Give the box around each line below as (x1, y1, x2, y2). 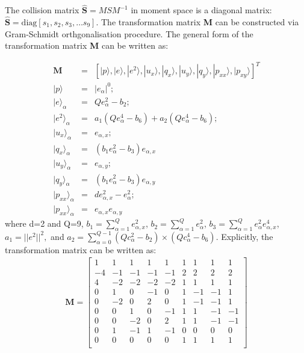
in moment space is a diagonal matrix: (131, 4, 272, 16)
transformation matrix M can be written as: (5, 39, 169, 52)
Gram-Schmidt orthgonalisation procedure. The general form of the (5, 27, 253, 40)
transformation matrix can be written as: (5, 243, 157, 256)
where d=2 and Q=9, (5, 217, 84, 230)
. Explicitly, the (216, 230, 273, 242)
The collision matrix (5, 4, 79, 16)
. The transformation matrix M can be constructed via (96, 16, 299, 28)
